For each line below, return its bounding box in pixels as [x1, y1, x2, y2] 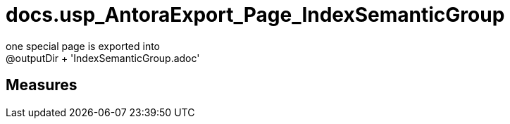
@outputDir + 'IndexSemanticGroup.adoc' [6, 51, 200, 64]
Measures [6, 76, 77, 94]
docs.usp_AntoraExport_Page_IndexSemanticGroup [6, 3, 505, 27]
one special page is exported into [6, 39, 161, 52]
